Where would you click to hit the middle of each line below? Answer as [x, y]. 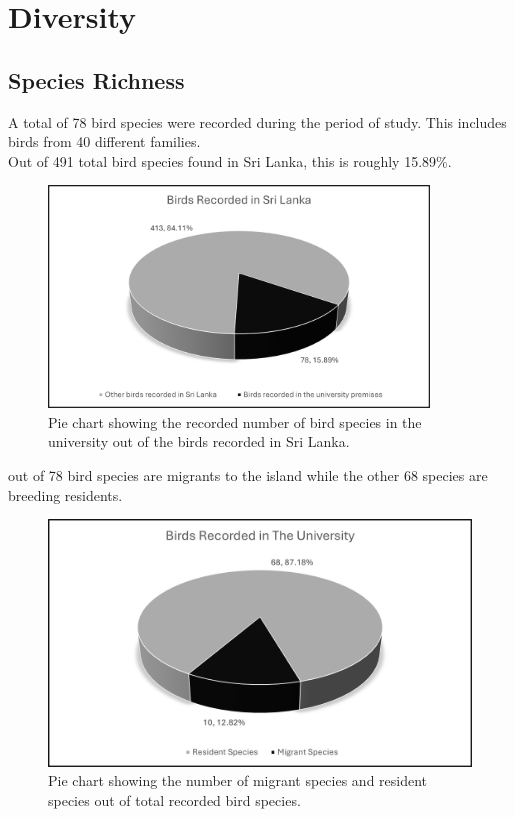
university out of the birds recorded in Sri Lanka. [199, 441]
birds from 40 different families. [104, 141]
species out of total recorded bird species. [174, 799]
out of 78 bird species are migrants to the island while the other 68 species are [248, 474]
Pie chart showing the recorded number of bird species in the [235, 421]
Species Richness [96, 79]
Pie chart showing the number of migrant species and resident [238, 780]
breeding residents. [65, 494]
